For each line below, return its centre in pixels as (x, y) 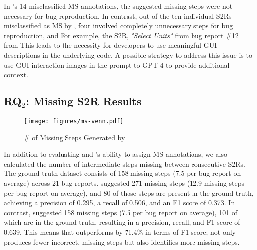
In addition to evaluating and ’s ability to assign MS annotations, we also (116, 154)
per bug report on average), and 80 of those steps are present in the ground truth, (129, 193)
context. (16, 74)
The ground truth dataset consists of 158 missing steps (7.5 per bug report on (123, 173)
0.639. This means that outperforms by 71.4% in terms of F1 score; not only (120, 231)
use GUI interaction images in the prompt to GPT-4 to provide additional (117, 64)
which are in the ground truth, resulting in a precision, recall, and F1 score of (122, 222)
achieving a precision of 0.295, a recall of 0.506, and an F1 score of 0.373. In (120, 203)
